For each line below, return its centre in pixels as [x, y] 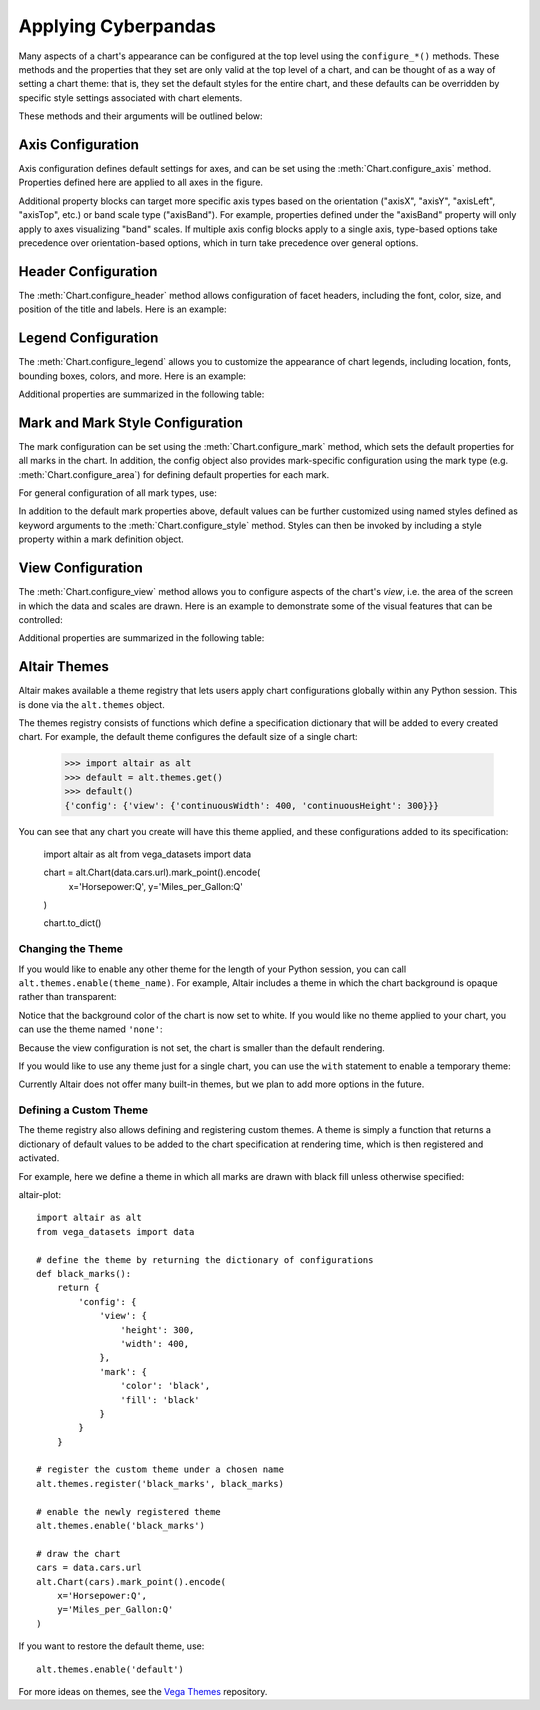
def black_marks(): [84, 1273]
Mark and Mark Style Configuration [131, 422]
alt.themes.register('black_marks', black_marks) [160, 1483]
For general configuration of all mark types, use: [117, 493]
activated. [39, 1158]
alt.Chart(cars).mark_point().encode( [131, 1581]
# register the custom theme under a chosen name [160, 1469]
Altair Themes [63, 666]
